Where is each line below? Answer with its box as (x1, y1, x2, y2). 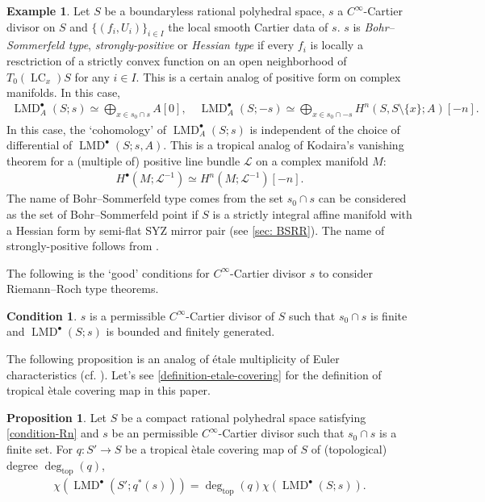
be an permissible (111, 425, 199, 441)
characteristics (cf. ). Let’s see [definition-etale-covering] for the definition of (6, 366, 382, 383)
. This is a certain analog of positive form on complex (136, 68, 401, 85)
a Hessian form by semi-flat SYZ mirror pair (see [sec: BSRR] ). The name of (6, 221, 385, 238)
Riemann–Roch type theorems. (6, 280, 159, 297)
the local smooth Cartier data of (168, 18, 328, 35)
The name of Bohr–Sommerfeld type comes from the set (6, 190, 284, 207)
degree (6, 456, 38, 473)
